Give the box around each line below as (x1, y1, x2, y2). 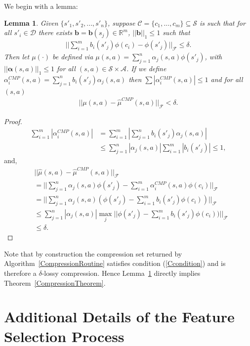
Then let (4, 51, 30, 62)
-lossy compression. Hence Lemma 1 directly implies (42, 268, 201, 278)
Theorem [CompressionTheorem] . (4, 277, 106, 288)
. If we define (126, 63, 167, 74)
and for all (210, 74, 243, 84)
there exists (38, 27, 73, 38)
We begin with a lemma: (4, 1, 78, 11)
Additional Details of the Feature (4, 306, 235, 327)
